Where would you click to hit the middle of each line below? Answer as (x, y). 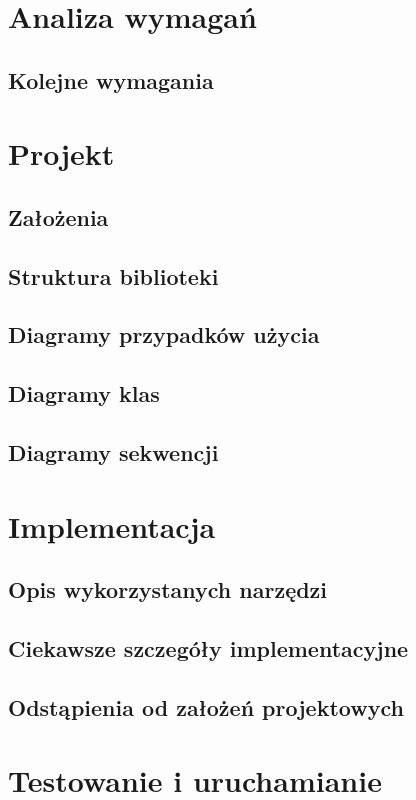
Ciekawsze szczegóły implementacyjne (208, 647)
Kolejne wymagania (111, 79)
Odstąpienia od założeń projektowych (206, 706)
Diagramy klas (84, 393)
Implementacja (112, 525)
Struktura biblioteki (113, 275)
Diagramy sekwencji (113, 452)
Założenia (58, 216)
